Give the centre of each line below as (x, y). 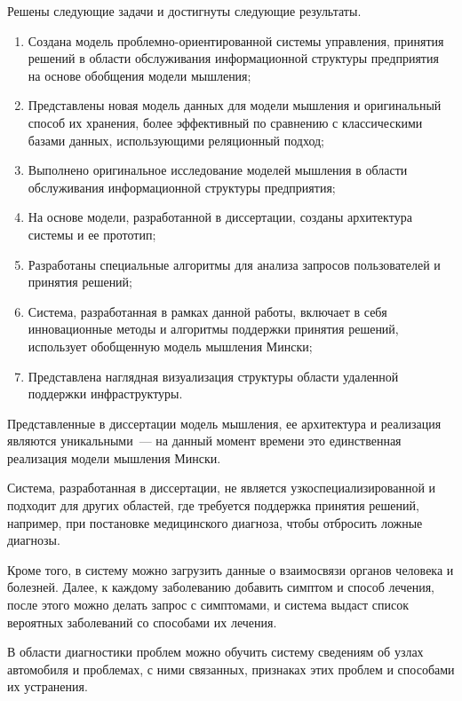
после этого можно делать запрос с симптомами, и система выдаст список (208, 605)
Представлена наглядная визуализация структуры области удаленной (213, 376)
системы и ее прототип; (92, 234)
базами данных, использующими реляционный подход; (176, 140)
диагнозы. (34, 540)
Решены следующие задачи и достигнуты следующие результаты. (184, 11)
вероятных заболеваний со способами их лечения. (142, 622)
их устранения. (48, 686)
